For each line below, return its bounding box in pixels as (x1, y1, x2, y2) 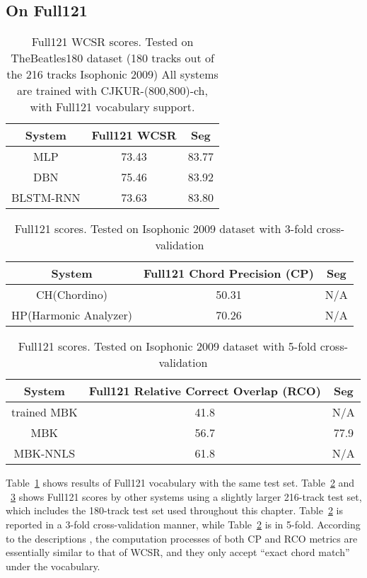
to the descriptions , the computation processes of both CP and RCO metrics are (6, 531, 358, 545)
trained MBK (11, 404, 78, 421)
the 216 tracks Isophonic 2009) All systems (6, 66, 219, 83)
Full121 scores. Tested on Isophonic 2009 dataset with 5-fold (18, 338, 317, 355)
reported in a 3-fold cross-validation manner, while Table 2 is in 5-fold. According (6, 516, 361, 531)
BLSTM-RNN (11, 189, 81, 206)
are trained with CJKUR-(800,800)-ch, (17, 82, 208, 99)
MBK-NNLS (13, 445, 76, 462)
